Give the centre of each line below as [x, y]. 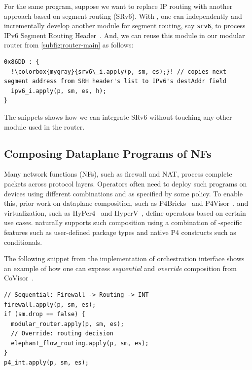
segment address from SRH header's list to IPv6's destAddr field [115, 81]
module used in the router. [44, 126]
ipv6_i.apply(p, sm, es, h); [59, 91]
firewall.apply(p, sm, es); [50, 304]
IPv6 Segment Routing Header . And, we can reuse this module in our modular [125, 35]
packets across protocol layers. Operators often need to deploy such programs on [126, 183]
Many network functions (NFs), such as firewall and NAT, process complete [118, 174]
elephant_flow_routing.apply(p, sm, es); [80, 343]
